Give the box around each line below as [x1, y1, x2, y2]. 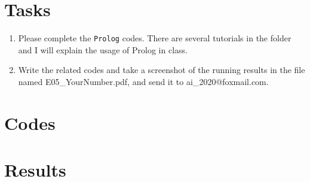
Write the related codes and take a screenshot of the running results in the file [18, 63, 305, 76]
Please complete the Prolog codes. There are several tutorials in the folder [18, 32, 291, 44]
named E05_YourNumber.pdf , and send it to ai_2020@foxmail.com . [18, 75, 269, 87]
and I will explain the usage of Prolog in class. [18, 43, 188, 56]
